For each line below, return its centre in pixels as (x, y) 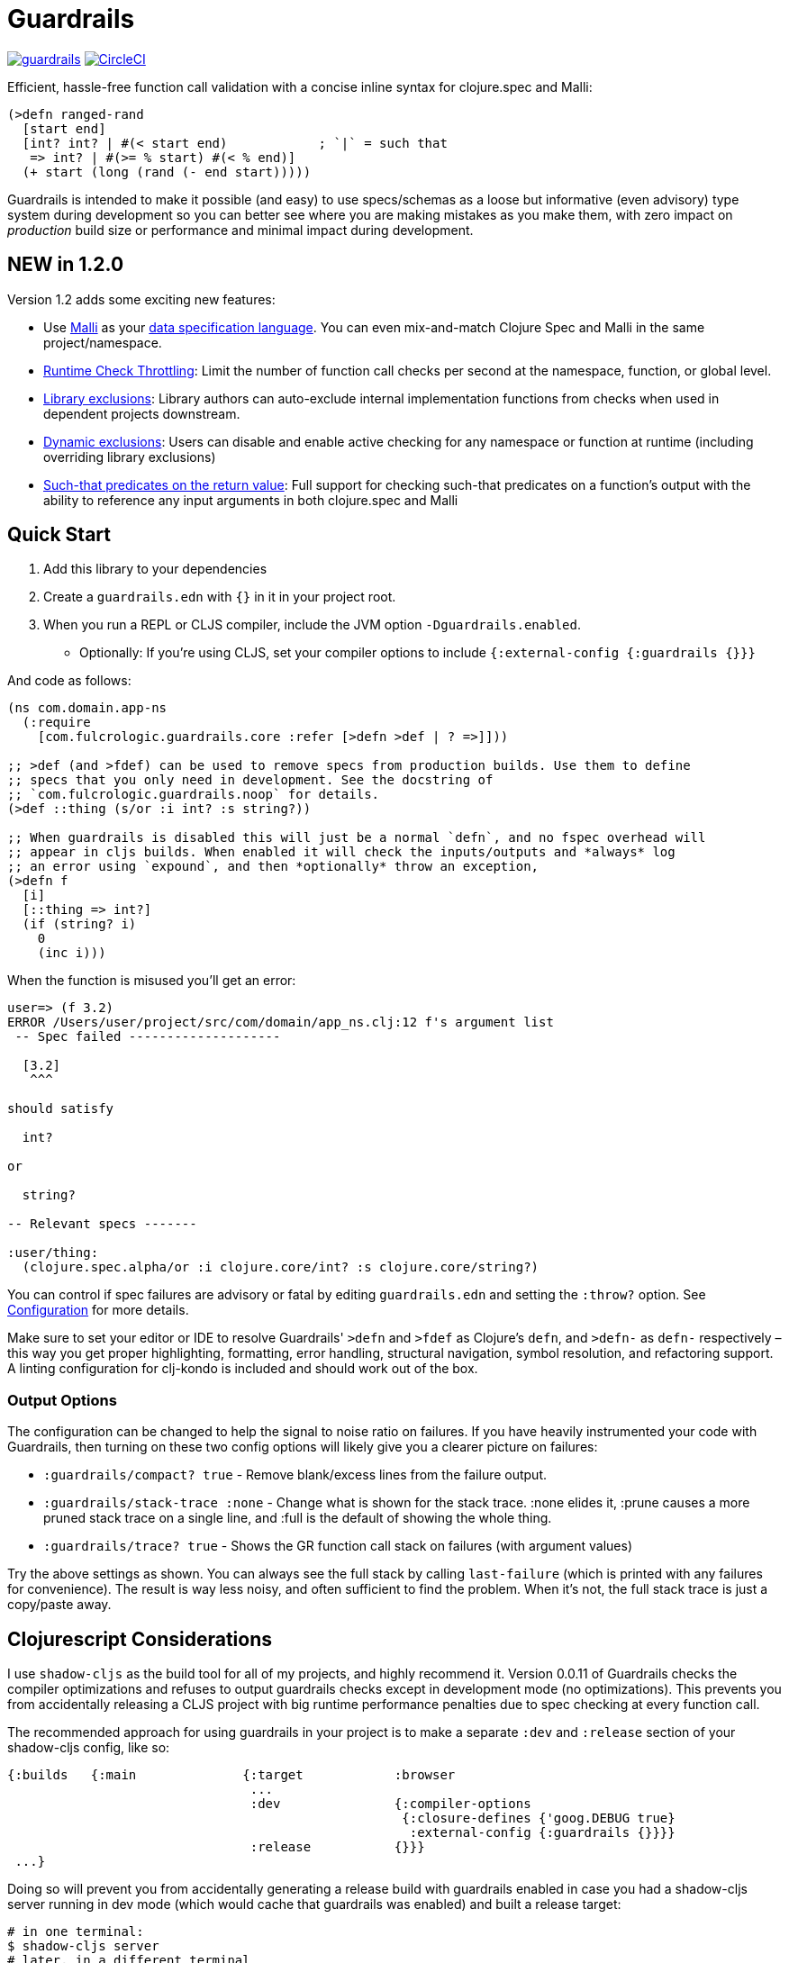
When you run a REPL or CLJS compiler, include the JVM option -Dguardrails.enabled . (312, 625)
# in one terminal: (76, 1932)
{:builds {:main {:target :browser (231, 1775)
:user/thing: (53, 1253)
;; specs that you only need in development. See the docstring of (250, 780)
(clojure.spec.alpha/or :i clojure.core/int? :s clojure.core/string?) (281, 1267)
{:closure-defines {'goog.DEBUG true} (539, 1818)
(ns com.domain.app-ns (87, 708)
